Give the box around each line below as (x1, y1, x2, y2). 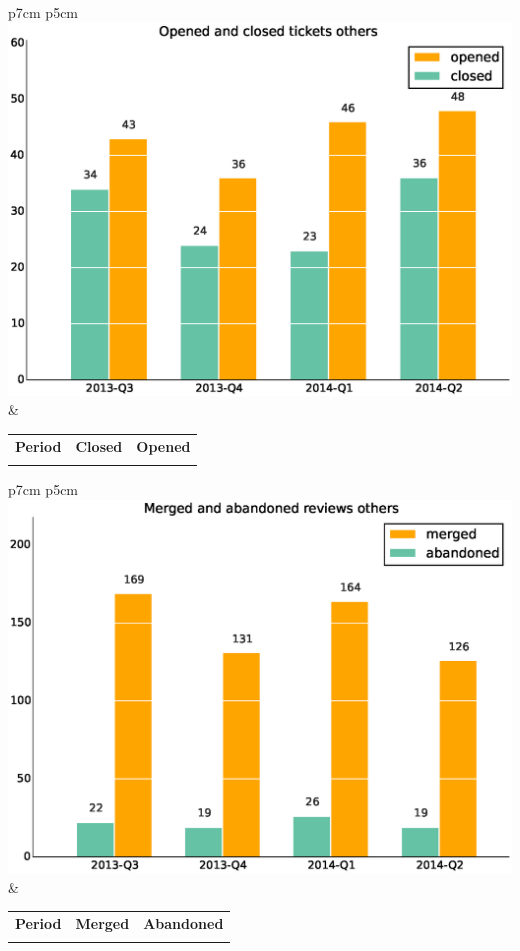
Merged (75, 913, 130, 934)
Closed (75, 435, 123, 456)
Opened (136, 435, 191, 456)
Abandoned (143, 913, 224, 934)
